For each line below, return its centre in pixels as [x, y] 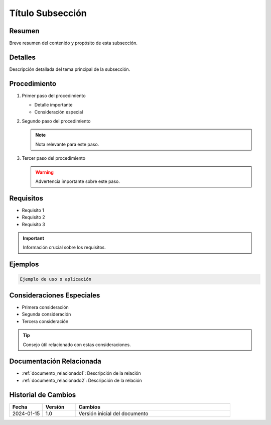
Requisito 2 [33, 217]
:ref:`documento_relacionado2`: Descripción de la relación [82, 380]
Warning [44, 172]
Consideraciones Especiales [55, 295]
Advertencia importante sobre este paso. [78, 181]
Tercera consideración [45, 321]
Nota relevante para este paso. [67, 144]
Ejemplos [24, 264]
